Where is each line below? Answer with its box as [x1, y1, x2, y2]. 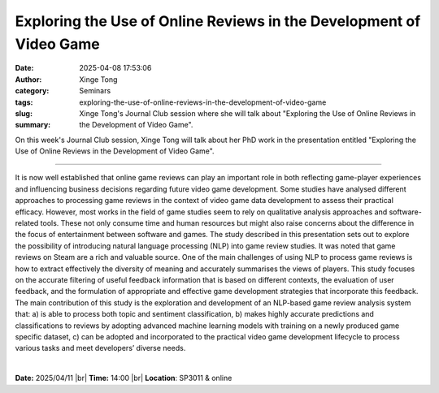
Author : [15, 74, 42, 84]
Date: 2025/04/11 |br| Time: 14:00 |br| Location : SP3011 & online [15, 374, 233, 383]
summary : [15, 120, 51, 130]
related [15, 218, 39, 228]
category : [15, 86, 50, 96]
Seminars [79, 86, 111, 96]
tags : [15, 97, 33, 107]
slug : [15, 108, 33, 118]
